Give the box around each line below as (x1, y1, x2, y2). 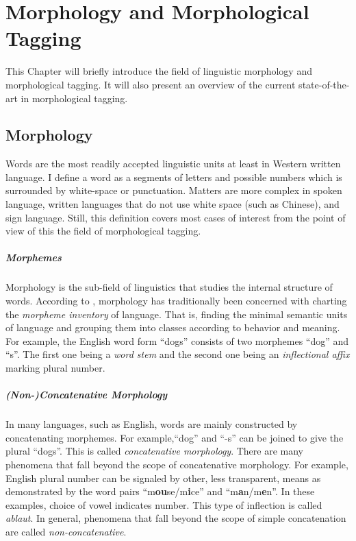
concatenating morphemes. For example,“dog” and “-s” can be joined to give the (5, 430, 344, 444)
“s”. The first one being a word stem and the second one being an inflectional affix (5, 347, 350, 361)
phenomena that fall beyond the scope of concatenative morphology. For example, (5, 457, 348, 471)
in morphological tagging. (21, 91, 128, 105)
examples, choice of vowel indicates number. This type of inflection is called (5, 497, 322, 512)
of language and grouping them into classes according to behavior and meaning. (5, 320, 340, 335)
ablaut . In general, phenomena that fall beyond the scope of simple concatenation (5, 511, 346, 525)
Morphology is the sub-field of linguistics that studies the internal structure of (5, 280, 333, 294)
